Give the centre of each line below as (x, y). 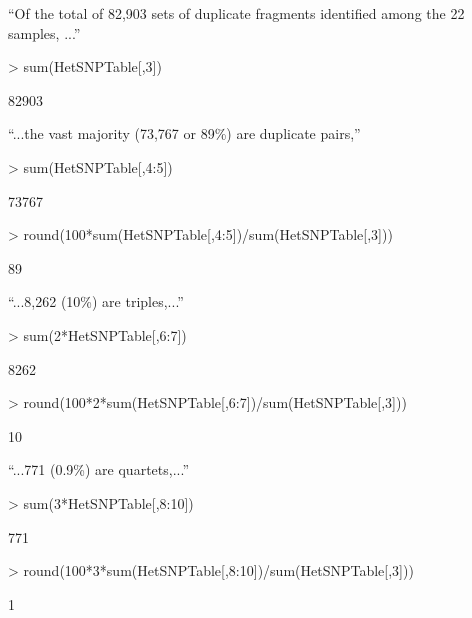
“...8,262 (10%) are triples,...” (96, 301)
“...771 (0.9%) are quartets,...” (98, 469)
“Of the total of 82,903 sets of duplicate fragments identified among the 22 (236, 13)
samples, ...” (44, 32)
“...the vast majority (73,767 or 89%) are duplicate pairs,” (184, 133)
